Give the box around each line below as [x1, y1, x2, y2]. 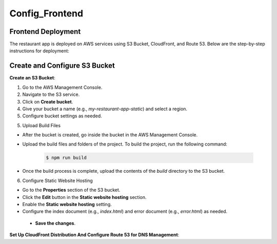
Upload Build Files [22, 122, 61, 128]
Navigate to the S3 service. [22, 91, 80, 97]
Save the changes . [35, 220, 76, 226]
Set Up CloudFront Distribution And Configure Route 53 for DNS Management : [9, 232, 180, 238]
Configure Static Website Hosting [22, 177, 93, 184]
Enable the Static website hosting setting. [22, 201, 112, 208]
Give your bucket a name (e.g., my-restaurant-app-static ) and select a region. [22, 106, 187, 112]
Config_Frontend [9, 8, 84, 19]
